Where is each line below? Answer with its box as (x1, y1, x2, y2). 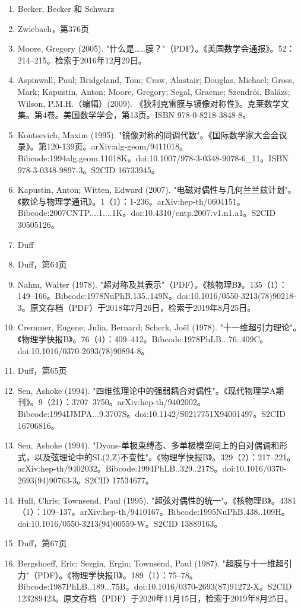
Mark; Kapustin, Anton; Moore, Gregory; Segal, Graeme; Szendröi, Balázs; (17, 85, 290, 97)
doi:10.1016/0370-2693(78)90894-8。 (17, 344, 150, 356)
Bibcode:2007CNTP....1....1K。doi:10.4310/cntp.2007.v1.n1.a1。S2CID (17, 206, 276, 219)
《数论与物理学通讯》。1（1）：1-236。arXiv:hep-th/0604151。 (17, 195, 245, 207)
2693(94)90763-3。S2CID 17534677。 (17, 474, 154, 486)
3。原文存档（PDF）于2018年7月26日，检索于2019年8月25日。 (17, 301, 256, 313)
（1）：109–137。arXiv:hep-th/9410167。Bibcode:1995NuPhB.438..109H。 (17, 505, 290, 518)
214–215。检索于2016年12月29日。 (17, 53, 147, 66)
